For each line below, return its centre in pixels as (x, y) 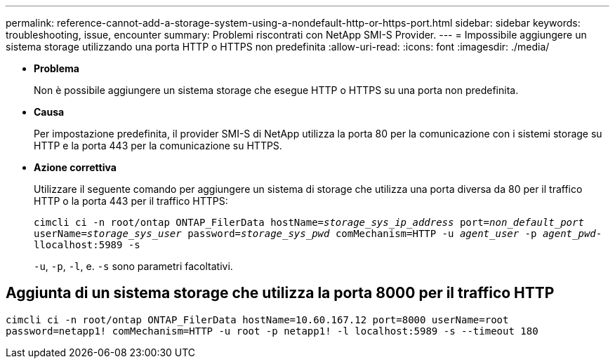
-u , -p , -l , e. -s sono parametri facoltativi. (133, 266)
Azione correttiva (75, 167)
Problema (57, 68)
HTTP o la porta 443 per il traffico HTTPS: (131, 201)
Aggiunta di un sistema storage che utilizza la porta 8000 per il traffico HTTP (280, 293)
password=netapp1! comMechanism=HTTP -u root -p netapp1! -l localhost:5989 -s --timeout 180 (272, 331)
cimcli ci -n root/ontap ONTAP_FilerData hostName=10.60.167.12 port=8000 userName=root (257, 319)
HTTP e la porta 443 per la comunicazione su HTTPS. (158, 146)
